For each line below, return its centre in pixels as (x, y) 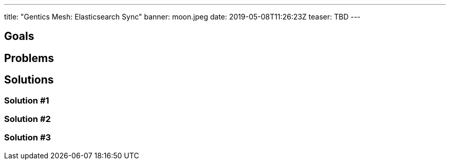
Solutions (29, 80)
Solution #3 (28, 138)
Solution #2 (27, 119)
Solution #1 (27, 100)
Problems (29, 58)
